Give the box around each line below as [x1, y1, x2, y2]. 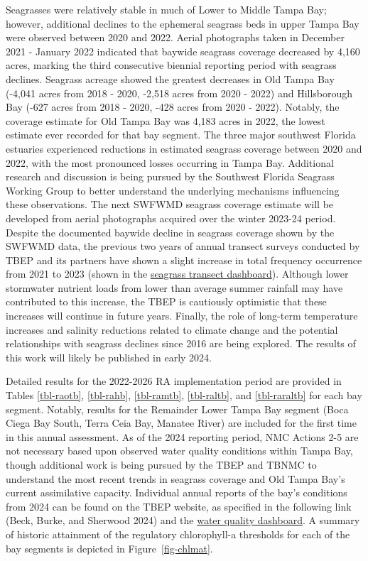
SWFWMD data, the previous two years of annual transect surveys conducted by [6, 239, 360, 254]
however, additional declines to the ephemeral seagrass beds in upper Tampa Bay [6, 16, 359, 31]
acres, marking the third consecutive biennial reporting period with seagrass [6, 58, 337, 72]
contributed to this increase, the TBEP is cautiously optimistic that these [6, 294, 327, 309]
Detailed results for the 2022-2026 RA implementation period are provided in [6, 374, 342, 388]
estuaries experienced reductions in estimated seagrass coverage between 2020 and [6, 141, 362, 156]
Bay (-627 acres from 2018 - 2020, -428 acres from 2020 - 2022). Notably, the [6, 99, 340, 114]
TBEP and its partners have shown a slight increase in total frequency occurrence [6, 252, 362, 267]
